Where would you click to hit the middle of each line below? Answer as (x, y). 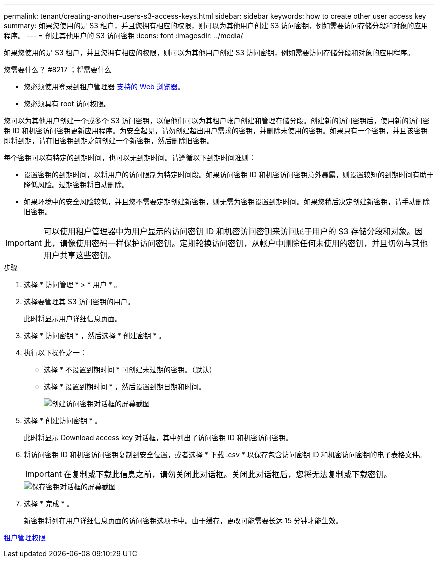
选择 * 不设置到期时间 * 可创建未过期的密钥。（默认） (130, 370)
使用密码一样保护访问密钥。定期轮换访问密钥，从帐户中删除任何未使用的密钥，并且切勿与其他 (252, 243)
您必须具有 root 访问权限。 (68, 104)
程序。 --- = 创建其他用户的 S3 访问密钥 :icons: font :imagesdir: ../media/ (124, 36)
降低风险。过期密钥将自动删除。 (76, 185)
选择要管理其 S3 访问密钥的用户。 (79, 302)
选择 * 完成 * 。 (49, 504)
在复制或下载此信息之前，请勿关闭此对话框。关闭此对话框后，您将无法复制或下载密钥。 (228, 474)
